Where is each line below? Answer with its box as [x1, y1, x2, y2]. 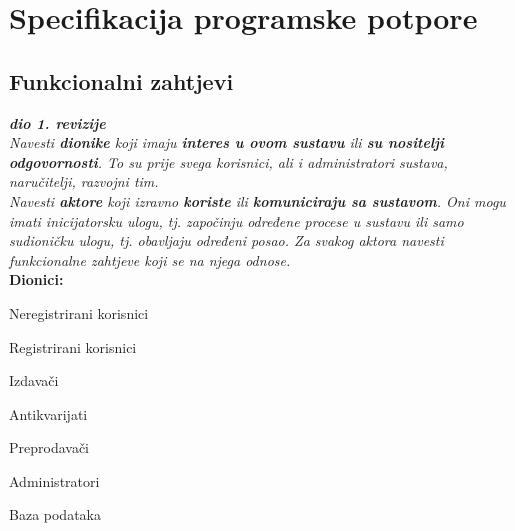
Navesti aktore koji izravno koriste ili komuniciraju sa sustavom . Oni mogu [9, 190, 506, 211]
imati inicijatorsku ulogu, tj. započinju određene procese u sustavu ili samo [9, 210, 464, 231]
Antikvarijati [9, 403, 88, 424]
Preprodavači [9, 437, 90, 458]
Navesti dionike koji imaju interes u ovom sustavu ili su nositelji [9, 132, 445, 153]
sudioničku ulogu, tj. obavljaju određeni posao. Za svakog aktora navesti [9, 230, 444, 251]
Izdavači [9, 370, 59, 391]
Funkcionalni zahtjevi [9, 65, 234, 96]
